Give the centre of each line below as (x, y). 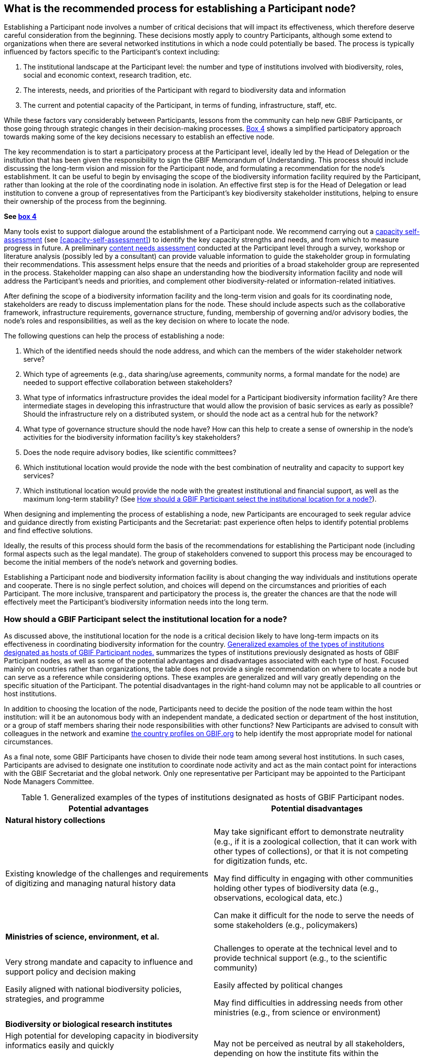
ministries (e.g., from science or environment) (297, 1013)
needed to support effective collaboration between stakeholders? (128, 383)
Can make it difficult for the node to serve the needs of (314, 916)
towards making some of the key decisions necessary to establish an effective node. (139, 137)
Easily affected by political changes (278, 985)
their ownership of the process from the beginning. (85, 202)
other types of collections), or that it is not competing (311, 851)
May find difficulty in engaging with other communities (314, 879)
